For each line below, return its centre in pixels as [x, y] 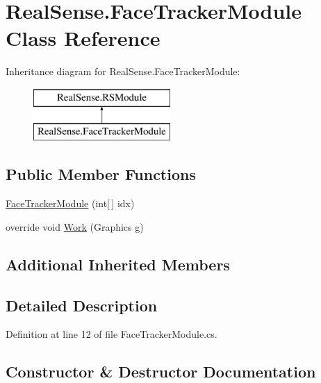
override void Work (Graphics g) [75, 226]
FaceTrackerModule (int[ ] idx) [70, 203]
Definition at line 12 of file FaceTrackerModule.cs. [112, 334]
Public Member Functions [101, 174]
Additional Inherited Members [118, 264]
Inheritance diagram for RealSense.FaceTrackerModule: [123, 71]
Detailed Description [82, 305]
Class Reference [83, 38]
